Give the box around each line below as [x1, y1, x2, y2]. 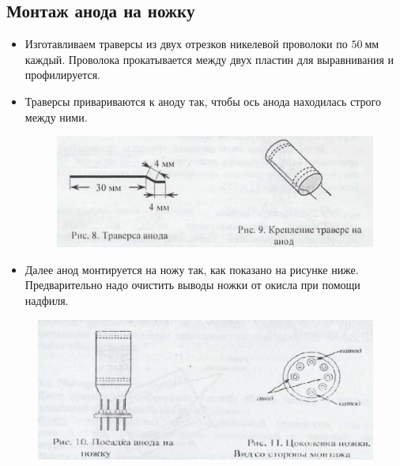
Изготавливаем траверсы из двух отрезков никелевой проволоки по [25, 36, 348, 52]
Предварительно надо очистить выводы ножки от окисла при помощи [25, 276, 360, 293]
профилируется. [25, 66, 101, 83]
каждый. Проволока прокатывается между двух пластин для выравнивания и [25, 51, 394, 67]
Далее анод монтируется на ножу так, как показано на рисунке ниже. [25, 261, 359, 277]
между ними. [25, 108, 88, 125]
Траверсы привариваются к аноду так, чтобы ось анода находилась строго [25, 92, 381, 109]
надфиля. [25, 292, 69, 309]
